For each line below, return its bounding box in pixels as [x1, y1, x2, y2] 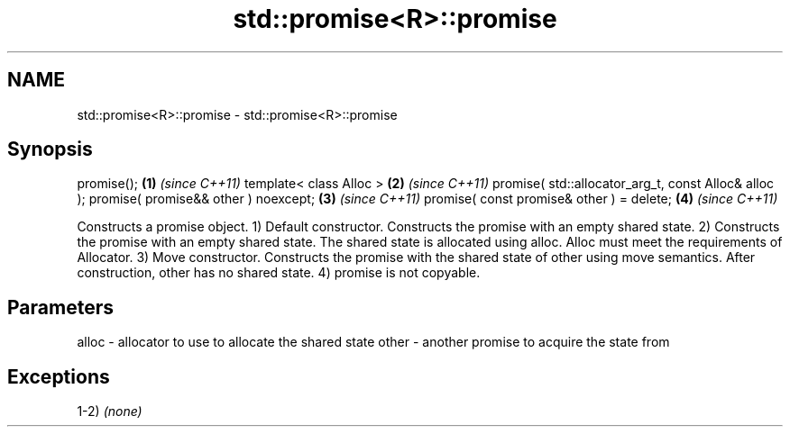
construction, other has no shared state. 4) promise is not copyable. [77, 265, 481, 281]
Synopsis [7, 138, 93, 161]
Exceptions [7, 365, 110, 388]
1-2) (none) [77, 403, 142, 420]
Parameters [7, 295, 114, 319]
